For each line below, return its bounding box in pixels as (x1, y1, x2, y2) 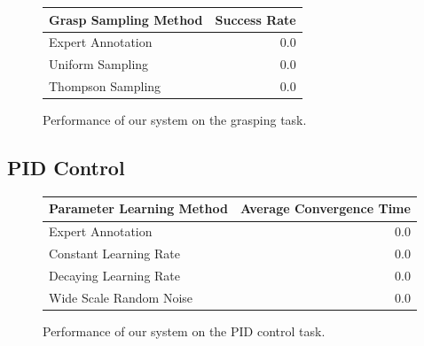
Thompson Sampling (49, 77, 161, 96)
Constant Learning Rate (49, 244, 180, 263)
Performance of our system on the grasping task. (43, 111, 307, 129)
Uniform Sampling (49, 55, 149, 73)
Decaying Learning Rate (49, 265, 181, 284)
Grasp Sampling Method (49, 10, 203, 28)
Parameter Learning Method (49, 199, 228, 218)
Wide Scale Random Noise (49, 288, 193, 306)
